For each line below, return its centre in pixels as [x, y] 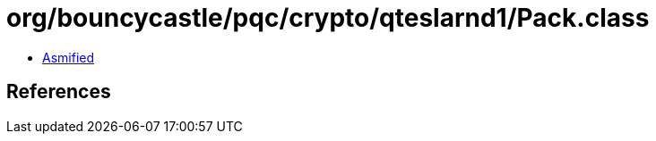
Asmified [69, 57]
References [59, 92]
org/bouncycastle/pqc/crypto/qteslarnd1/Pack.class [328, 18]
